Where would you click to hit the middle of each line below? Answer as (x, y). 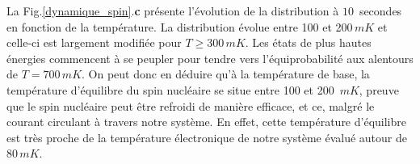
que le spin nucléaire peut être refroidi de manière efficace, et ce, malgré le (191, 105)
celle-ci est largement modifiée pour (94, 42)
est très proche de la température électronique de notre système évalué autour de (207, 137)
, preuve (379, 89)
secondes (380, 11)
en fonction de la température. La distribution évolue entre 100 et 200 (180, 26)
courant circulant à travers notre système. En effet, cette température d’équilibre (206, 122)
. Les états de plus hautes (308, 42)
